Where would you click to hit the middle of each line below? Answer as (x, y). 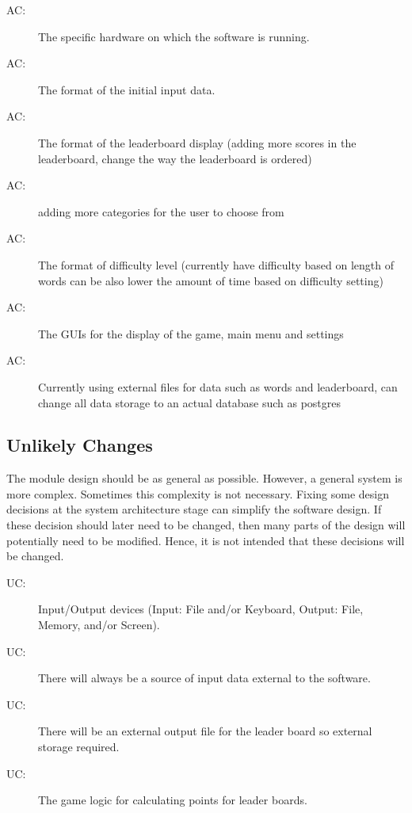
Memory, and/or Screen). (99, 625)
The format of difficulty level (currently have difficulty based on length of (216, 264)
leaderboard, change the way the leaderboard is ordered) (175, 158)
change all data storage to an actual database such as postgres (190, 402)
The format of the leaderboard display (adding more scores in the (197, 142)
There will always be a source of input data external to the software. (204, 678)
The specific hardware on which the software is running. (174, 36)
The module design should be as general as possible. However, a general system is (204, 478)
